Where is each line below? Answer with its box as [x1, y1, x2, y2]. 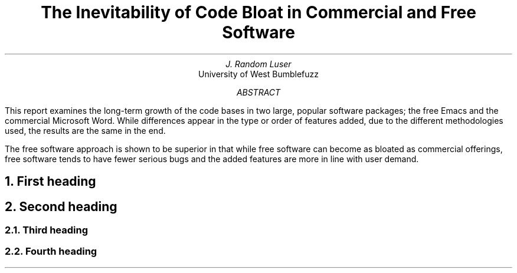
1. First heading [5, 174, 96, 189]
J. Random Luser [225, 58, 292, 69]
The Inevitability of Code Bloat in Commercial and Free [41, 2, 476, 22]
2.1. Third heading [5, 224, 89, 236]
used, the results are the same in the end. [5, 125, 166, 136]
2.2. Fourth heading [5, 245, 97, 258]
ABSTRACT [236, 87, 281, 97]
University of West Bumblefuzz [198, 68, 319, 79]
